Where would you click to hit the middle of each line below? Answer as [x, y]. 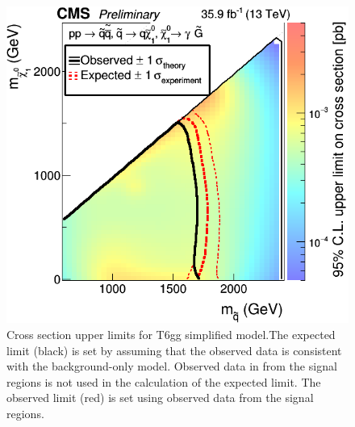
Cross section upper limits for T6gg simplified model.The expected [171, 335]
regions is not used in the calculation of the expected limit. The [164, 381]
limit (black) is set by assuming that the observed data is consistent [174, 350]
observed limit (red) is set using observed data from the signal [160, 398]
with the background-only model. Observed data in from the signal [172, 366]
